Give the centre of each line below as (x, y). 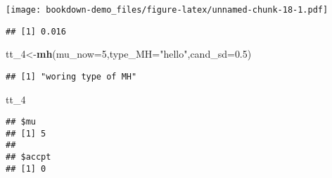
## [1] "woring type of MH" (71, 76)
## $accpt (28, 157)
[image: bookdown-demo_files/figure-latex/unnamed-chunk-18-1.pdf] (167, 10)
